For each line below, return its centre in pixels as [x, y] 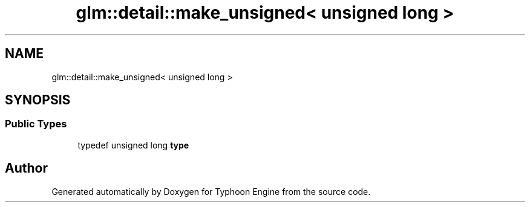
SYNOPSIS [38, 100]
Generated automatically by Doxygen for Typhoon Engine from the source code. [211, 191]
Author [26, 168]
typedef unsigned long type [133, 145]
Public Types [36, 124]
